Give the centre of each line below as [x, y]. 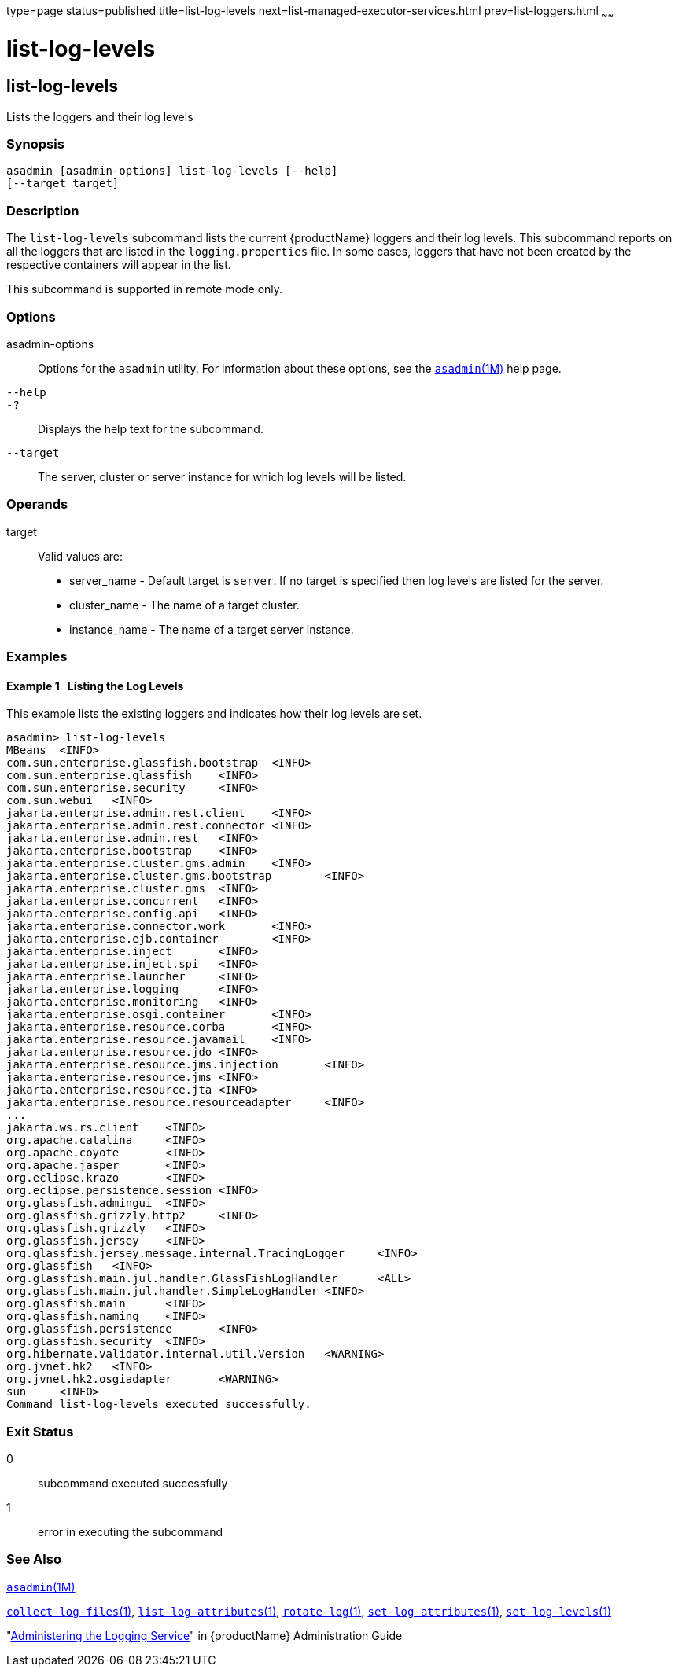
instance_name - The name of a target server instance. [212, 629]
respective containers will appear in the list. [119, 265]
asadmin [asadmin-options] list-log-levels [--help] [172, 171]
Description [43, 210]
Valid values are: [81, 556]
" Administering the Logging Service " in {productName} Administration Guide [205, 1635]
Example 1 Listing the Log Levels [95, 686]
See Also [34, 1559]
